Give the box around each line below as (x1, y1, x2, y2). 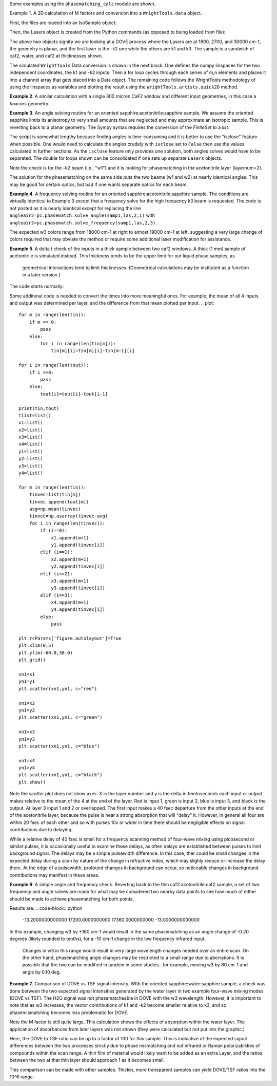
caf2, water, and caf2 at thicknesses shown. (9, 53, 103, 59)
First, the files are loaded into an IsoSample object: (9, 20, 117, 26)
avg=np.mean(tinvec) (29, 506, 81, 512)
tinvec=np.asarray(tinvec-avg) (29, 513, 108, 519)
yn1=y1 (18, 679, 35, 684)
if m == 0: (29, 319, 57, 325)
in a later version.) (22, 271, 61, 277)
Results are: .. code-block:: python (9, 905, 83, 911)
